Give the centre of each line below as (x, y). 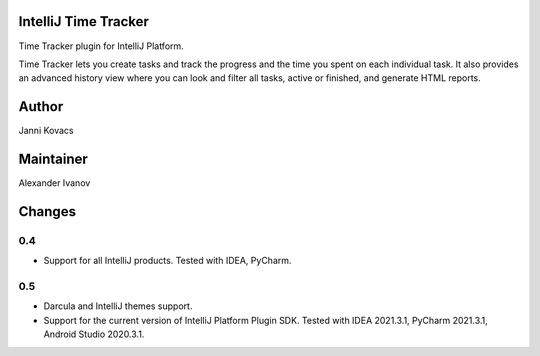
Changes (47, 211)
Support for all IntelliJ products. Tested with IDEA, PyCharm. (167, 261)
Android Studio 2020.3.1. (94, 334)
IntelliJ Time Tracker (84, 21)
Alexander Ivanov (54, 183)
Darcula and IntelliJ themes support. (118, 306)
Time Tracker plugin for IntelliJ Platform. (101, 46)
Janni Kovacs (46, 131)
